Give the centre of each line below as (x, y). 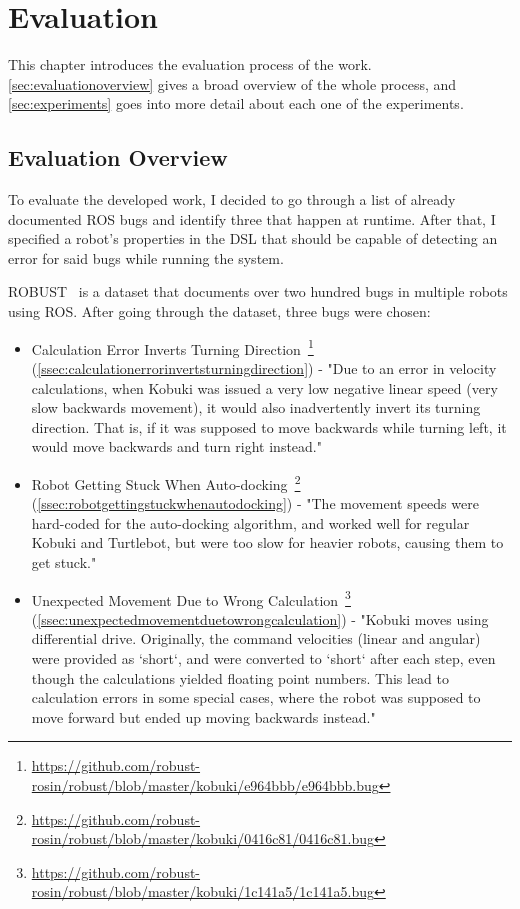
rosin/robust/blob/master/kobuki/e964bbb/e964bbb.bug (205, 784)
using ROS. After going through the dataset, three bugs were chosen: (219, 311)
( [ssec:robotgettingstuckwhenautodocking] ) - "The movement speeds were (255, 503)
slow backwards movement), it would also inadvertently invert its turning (256, 407)
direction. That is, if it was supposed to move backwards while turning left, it (269, 426)
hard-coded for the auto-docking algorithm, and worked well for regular (250, 522)
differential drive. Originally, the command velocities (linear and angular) (256, 638)
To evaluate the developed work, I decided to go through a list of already (232, 199)
